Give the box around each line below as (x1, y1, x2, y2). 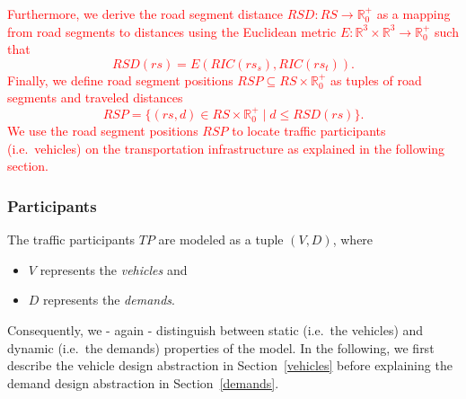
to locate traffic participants (232, 121, 386, 140)
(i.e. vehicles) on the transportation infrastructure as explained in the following (7, 138, 445, 157)
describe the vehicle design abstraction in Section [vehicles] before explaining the (7, 356, 453, 375)
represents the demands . (43, 290, 175, 309)
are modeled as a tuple (158, 230, 284, 249)
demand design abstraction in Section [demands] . (7, 373, 279, 392)
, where (332, 230, 374, 249)
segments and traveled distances (7, 88, 183, 107)
